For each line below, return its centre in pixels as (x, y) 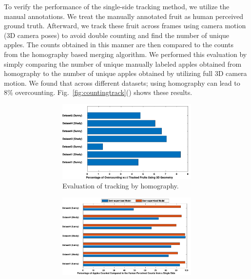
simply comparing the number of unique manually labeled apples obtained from (123, 64)
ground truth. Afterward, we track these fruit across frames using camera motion (125, 26)
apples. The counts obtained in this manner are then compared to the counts (119, 45)
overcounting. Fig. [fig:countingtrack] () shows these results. (104, 92)
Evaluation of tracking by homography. (121, 186)
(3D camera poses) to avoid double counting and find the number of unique (117, 35)
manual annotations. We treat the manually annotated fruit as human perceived (124, 16)
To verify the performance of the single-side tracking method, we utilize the (117, 6)
